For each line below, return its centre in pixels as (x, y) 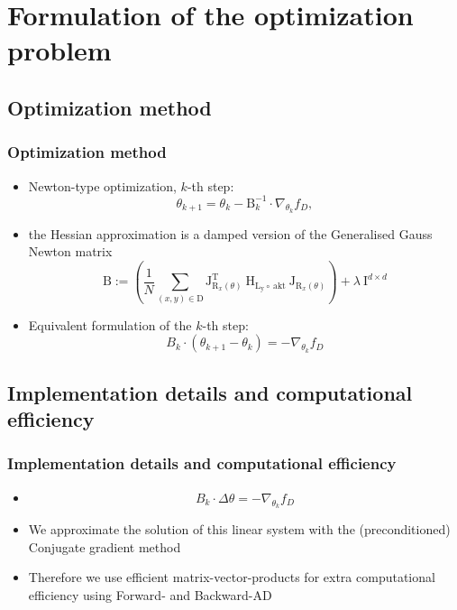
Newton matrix (70, 251)
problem (59, 50)
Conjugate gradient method (105, 546)
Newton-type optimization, (102, 185)
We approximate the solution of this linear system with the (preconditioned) (239, 528)
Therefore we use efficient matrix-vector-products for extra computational (232, 577)
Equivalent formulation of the (110, 324)
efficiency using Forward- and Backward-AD (150, 594)
